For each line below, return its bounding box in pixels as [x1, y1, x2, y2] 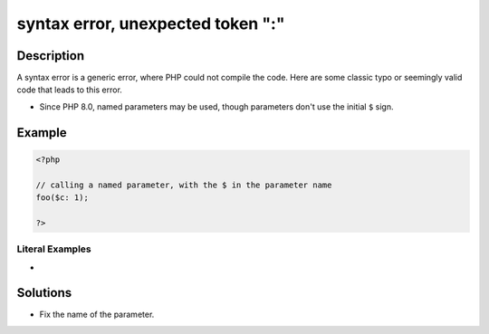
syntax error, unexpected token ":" [16, 14, 285, 33]
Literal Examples [16, 243, 91, 255]
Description [16, 48, 85, 63]
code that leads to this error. [16, 84, 122, 95]
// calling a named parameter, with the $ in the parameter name [35, 179, 332, 190]
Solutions [16, 285, 72, 301]
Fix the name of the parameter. [39, 309, 155, 320]
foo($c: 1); [35, 193, 90, 203]
